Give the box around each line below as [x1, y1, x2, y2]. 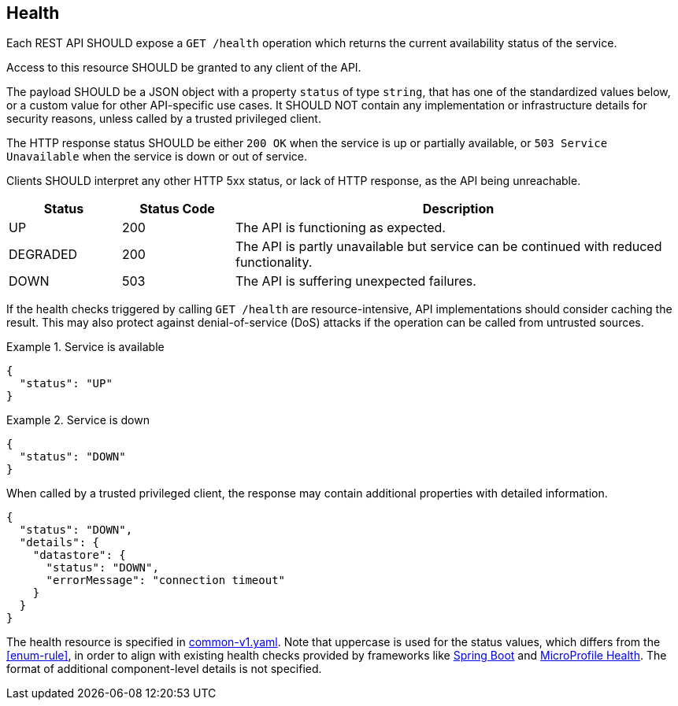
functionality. [235, 254, 313, 271]
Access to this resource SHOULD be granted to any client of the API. [6, 61, 361, 75]
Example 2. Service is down [6, 413, 150, 427]
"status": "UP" [19, 377, 113, 390]
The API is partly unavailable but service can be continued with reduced [235, 238, 662, 255]
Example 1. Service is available [6, 340, 165, 354]
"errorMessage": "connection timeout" [46, 574, 286, 587]
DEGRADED [9, 246, 78, 263]
